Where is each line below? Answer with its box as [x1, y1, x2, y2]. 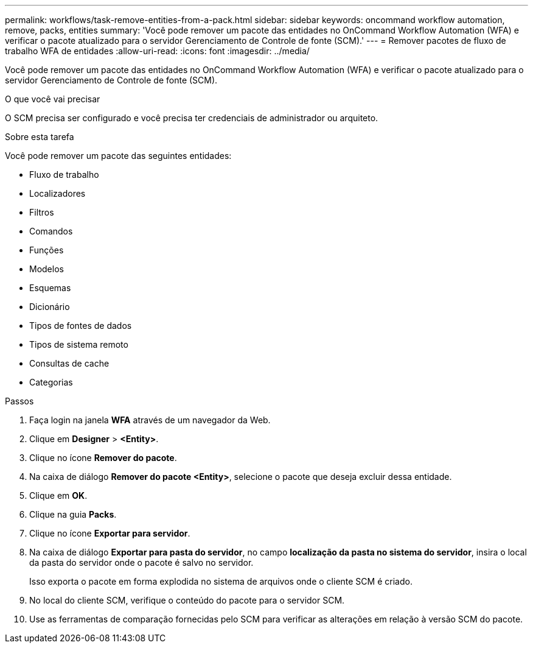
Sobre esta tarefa [5, 132, 74, 142]
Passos [5, 396, 34, 406]
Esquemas [29, 283, 71, 293]
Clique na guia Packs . [29, 509, 117, 519]
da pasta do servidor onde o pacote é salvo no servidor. [29, 557, 254, 568]
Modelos [29, 264, 64, 274]
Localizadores [29, 188, 86, 199]
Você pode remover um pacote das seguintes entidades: [5, 150, 232, 161]
